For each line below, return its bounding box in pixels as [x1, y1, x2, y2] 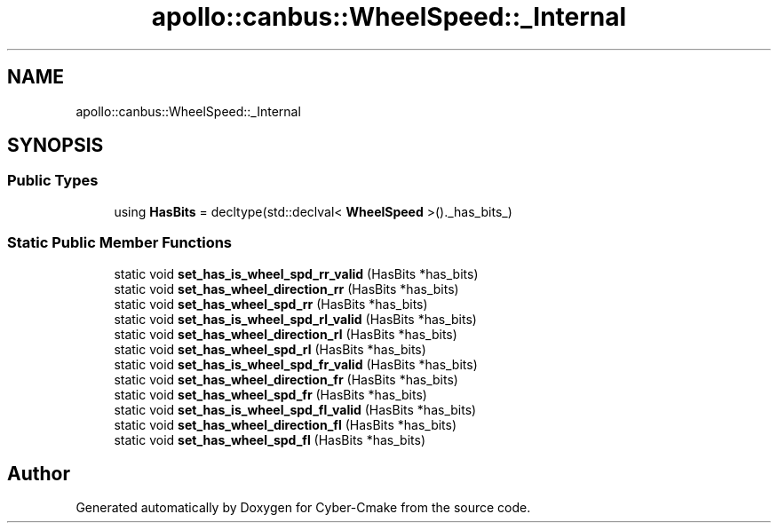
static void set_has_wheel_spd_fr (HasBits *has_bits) [114, 386, 427, 402]
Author [7, 462, 70, 485]
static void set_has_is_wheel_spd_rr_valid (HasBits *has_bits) [114, 265, 479, 281]
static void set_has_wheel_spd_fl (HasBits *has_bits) [114, 431, 425, 447]
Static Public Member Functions [7, 233, 233, 252]
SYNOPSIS [7, 134, 104, 157]
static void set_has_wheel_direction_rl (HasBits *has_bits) [114, 326, 457, 342]
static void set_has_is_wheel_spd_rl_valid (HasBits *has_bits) [114, 311, 477, 327]
